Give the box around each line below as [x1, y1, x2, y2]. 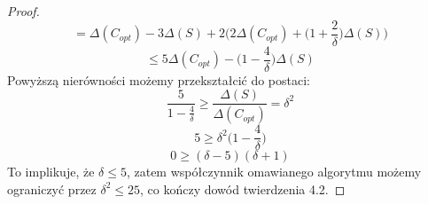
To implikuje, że [7, 162, 95, 181]
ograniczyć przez [7, 179, 97, 198]
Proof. [7, 2, 40, 20]
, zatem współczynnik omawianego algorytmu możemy [126, 162, 422, 181]
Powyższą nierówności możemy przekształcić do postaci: [7, 70, 310, 89]
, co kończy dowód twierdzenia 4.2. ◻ [140, 179, 346, 198]
